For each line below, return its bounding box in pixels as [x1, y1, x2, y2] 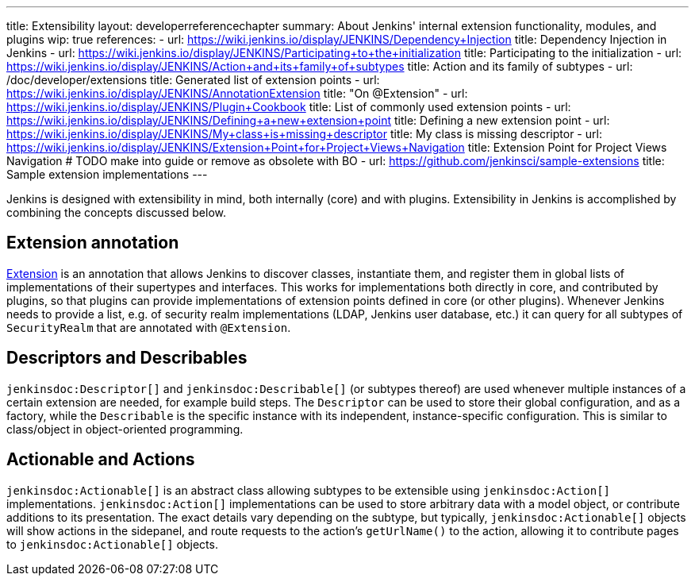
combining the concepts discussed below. [6, 206, 227, 219]
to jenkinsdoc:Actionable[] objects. [6, 537, 218, 551]
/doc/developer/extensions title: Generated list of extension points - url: [6, 73, 380, 87]
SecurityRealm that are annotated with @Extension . [6, 320, 291, 334]
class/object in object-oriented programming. [6, 422, 244, 436]
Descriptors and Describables [6, 348, 248, 368]
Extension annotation [6, 233, 179, 253]
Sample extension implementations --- [6, 168, 208, 181]
